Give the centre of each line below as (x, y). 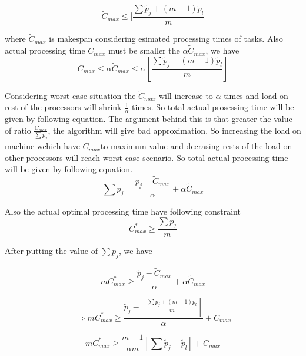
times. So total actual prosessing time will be (213, 107)
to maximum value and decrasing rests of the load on (196, 146)
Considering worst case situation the (70, 95)
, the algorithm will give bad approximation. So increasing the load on (174, 130)
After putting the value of (51, 251)
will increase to (186, 95)
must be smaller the (144, 50)
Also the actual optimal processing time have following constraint (123, 211)
